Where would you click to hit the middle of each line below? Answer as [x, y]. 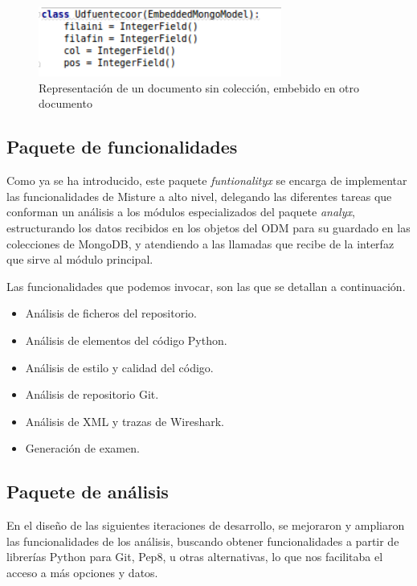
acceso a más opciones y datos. [82, 572]
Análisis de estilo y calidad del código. [119, 367]
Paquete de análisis [88, 492]
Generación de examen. [82, 448]
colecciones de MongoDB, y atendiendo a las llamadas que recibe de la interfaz [200, 243]
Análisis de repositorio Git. [92, 394]
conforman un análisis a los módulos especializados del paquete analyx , [181, 212]
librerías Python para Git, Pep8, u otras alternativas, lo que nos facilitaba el [195, 557]
